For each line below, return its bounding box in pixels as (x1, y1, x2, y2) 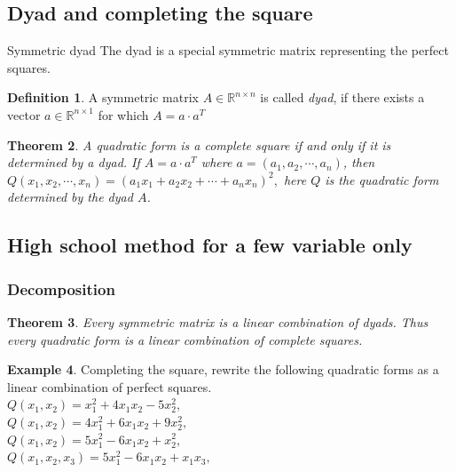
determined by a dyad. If (7, 153, 140, 172)
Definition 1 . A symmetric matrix (7, 88, 199, 107)
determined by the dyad (7, 188, 133, 206)
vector (7, 105, 41, 124)
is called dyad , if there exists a (260, 88, 425, 107)
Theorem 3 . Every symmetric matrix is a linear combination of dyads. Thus (7, 312, 428, 331)
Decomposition (7, 277, 115, 300)
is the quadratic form (325, 170, 439, 188)
